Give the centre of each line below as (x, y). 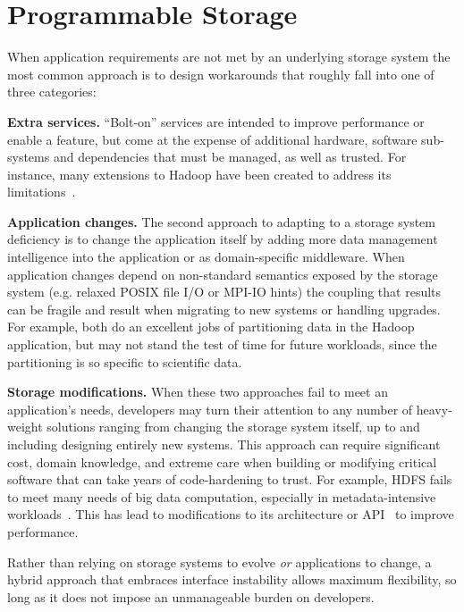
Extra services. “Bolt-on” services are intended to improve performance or (216, 121)
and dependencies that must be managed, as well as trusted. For (230, 157)
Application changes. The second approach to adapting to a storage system (221, 221)
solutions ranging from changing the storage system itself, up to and (233, 427)
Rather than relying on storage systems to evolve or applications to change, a (219, 562)
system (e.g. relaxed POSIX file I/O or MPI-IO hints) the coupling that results (224, 292)
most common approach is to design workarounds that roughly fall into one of (221, 74)
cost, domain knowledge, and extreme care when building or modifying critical (222, 461)
